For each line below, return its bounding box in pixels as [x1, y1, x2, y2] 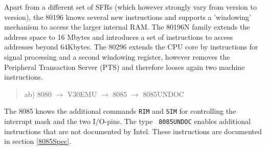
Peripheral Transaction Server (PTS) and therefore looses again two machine [4, 61, 245, 72]
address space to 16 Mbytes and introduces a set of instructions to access [4, 31, 233, 42]
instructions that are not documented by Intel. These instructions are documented [4, 126, 262, 136]
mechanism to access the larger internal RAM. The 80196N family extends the [4, 21, 250, 32]
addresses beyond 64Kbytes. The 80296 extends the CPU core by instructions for [4, 41, 258, 52]
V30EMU [67, 88, 97, 99]
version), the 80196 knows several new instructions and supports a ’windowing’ [4, 11, 251, 22]
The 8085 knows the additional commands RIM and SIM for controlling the [4, 106, 236, 116]
